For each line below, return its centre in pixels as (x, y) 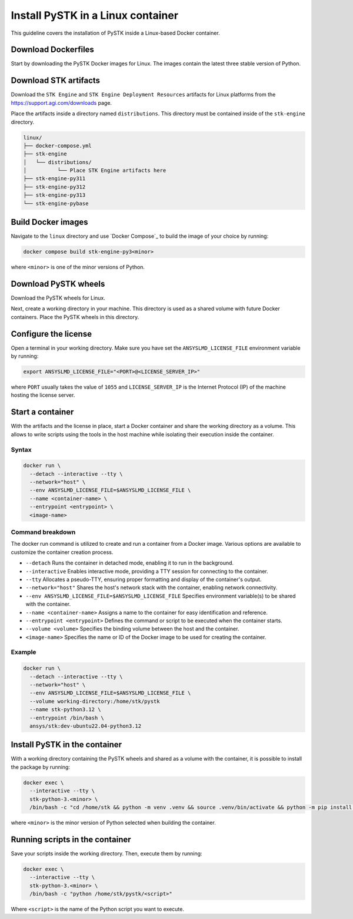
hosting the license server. (43, 395)
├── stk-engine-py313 (54, 195)
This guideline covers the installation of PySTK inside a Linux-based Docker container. (115, 33)
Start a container (42, 412)
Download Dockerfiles (52, 50)
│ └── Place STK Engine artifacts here (95, 170)
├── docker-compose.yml (58, 145)
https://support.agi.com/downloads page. (61, 102)
